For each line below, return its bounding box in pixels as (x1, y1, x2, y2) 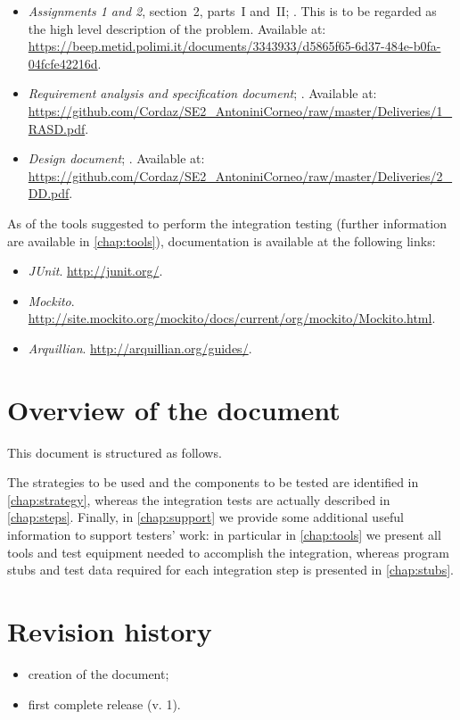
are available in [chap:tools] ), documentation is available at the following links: (7, 231, 436, 250)
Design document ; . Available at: (28, 149, 205, 168)
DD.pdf (28, 184, 70, 203)
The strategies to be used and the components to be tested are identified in (7, 473, 419, 492)
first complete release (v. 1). (28, 694, 181, 713)
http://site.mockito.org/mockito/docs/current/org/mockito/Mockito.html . (28, 309, 436, 327)
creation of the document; (28, 664, 169, 683)
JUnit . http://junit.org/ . (28, 261, 163, 280)
